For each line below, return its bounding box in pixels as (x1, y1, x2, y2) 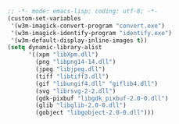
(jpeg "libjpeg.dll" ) (35, 66, 106, 73)
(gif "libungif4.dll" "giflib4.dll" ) (35, 80, 158, 87)
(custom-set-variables (7, 14, 81, 23)
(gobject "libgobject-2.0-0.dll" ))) (35, 109, 155, 117)
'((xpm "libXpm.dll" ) (27, 51, 99, 58)
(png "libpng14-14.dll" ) (35, 58, 116, 66)
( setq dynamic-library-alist (7, 44, 102, 51)
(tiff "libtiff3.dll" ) (35, 73, 109, 80)
